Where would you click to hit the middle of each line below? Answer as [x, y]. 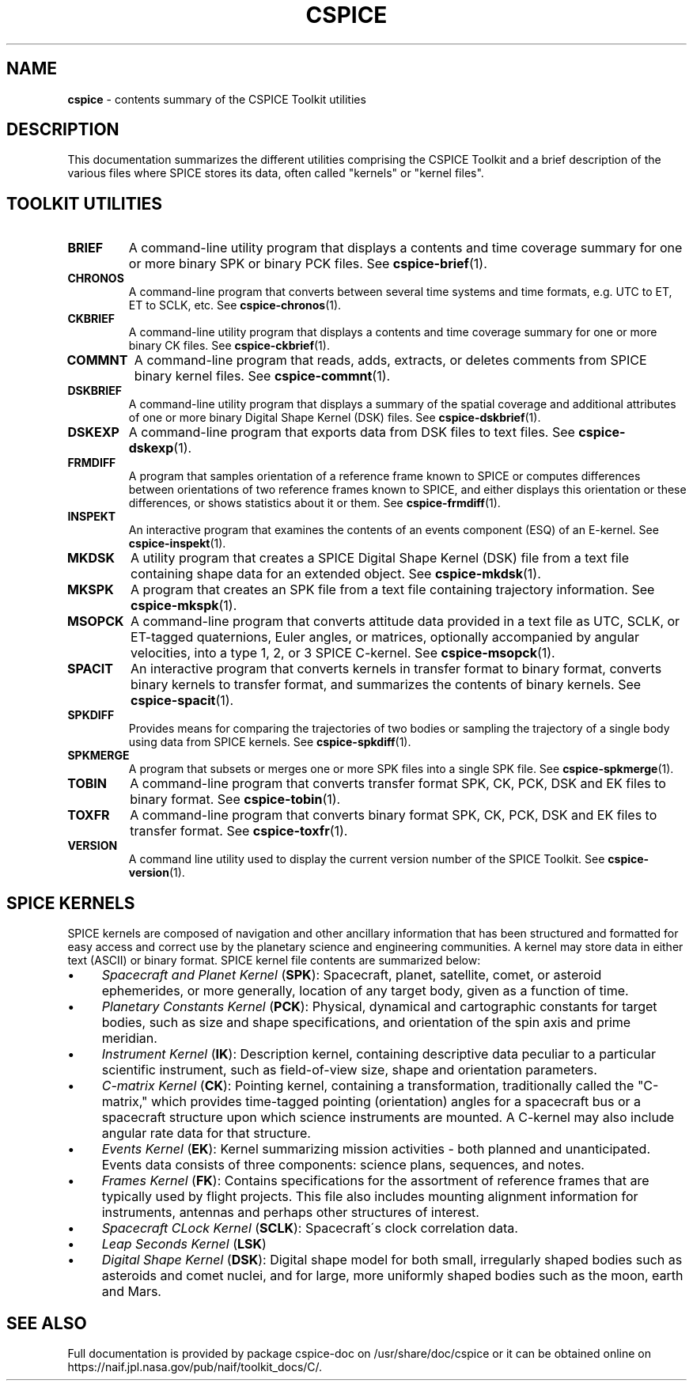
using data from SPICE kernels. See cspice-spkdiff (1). [270, 742]
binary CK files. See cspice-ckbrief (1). [229, 346]
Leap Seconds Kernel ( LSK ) [184, 1244]
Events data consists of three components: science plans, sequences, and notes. [343, 1165]
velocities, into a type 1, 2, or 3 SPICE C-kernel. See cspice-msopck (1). [343, 653]
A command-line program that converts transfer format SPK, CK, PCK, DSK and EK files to [398, 784]
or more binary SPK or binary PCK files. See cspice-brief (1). [308, 264]
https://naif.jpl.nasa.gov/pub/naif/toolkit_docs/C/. [195, 1366]
